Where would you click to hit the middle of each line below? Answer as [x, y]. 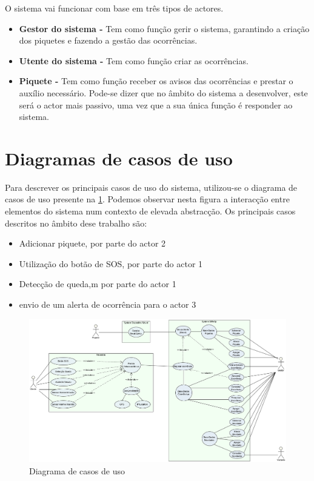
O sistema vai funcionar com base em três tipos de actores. [114, 8]
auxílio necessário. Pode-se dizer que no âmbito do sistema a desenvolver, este [163, 92]
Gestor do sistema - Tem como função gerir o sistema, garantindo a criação [164, 28]
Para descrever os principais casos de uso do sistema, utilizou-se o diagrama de [151, 187]
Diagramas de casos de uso [119, 158]
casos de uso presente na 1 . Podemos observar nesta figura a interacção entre [147, 199]
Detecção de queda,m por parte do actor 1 [98, 284]
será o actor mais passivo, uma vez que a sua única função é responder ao [156, 104]
